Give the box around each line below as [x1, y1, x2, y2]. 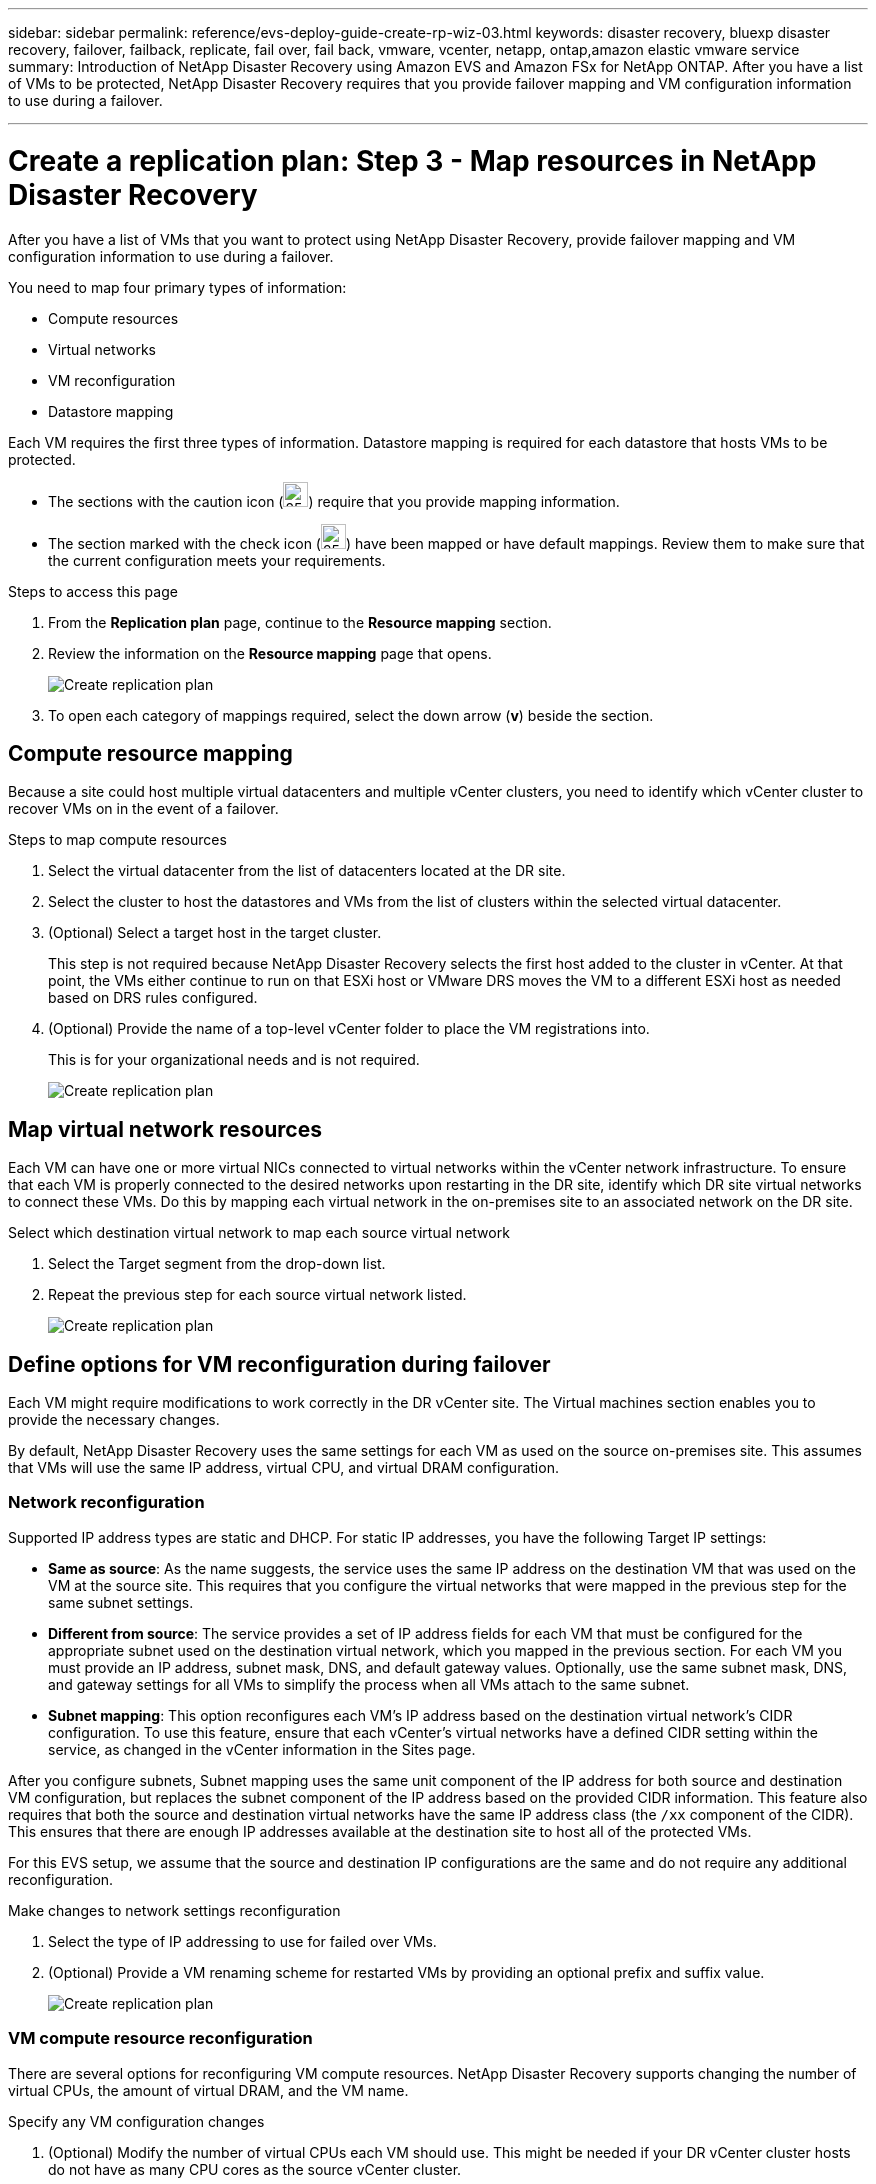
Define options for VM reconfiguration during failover [8, 1351, 551, 1377]
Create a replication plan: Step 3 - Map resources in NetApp [8, 143, 817, 178]
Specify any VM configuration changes [8, 2112, 265, 2130]
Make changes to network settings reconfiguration [8, 1901, 341, 1919]
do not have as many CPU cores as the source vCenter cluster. [48, 2160, 462, 2178]
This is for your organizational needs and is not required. [48, 1051, 420, 1069]
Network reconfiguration [8, 1492, 205, 1513]
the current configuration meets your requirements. [48, 551, 386, 569]
